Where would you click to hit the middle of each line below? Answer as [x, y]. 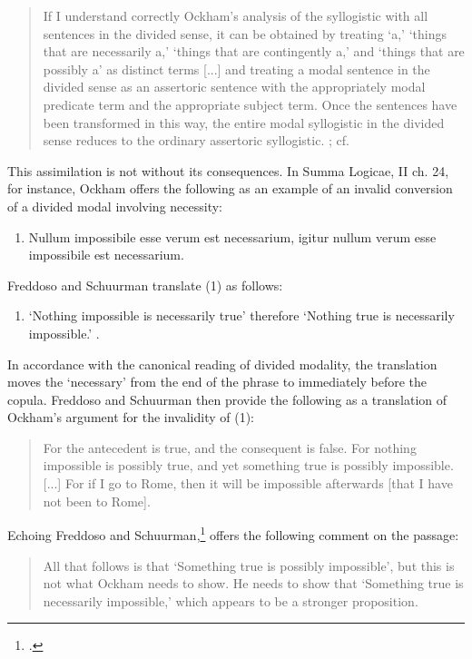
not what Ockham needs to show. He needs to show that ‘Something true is [253, 583]
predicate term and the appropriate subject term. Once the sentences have [250, 104]
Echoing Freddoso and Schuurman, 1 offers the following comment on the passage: [233, 533]
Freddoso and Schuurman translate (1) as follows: [145, 285]
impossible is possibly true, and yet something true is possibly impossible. [248, 465]
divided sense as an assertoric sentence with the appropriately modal [234, 87]
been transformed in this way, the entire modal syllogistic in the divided [244, 122]
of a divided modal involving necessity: [115, 206]
